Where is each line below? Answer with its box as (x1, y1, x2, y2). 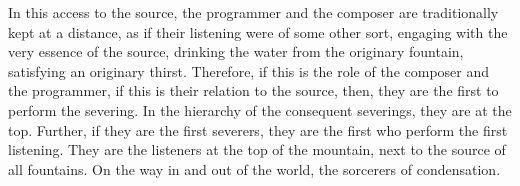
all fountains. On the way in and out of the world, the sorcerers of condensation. (8, 158, 501, 179)
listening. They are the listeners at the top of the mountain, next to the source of (8, 139, 506, 160)
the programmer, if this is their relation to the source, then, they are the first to (8, 80, 499, 101)
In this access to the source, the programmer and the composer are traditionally (8, 2, 499, 22)
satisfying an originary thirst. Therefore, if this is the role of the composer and (8, 60, 490, 81)
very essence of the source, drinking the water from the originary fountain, (8, 41, 464, 62)
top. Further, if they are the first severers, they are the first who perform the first (8, 119, 508, 140)
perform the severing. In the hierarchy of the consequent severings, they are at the (8, 99, 512, 120)
